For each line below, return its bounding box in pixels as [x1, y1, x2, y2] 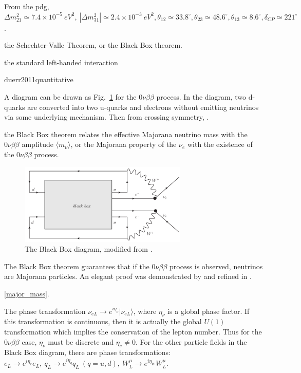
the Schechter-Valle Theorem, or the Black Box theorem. [4, 40, 182, 50]
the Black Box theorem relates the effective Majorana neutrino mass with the [4, 128, 248, 139]
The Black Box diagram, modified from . [25, 244, 153, 254]
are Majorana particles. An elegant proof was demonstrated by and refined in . [4, 271, 252, 282]
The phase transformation [4, 305, 86, 316]
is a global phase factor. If [167, 305, 250, 316]
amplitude [22, 139, 53, 150]
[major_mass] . [4, 288, 49, 299]
